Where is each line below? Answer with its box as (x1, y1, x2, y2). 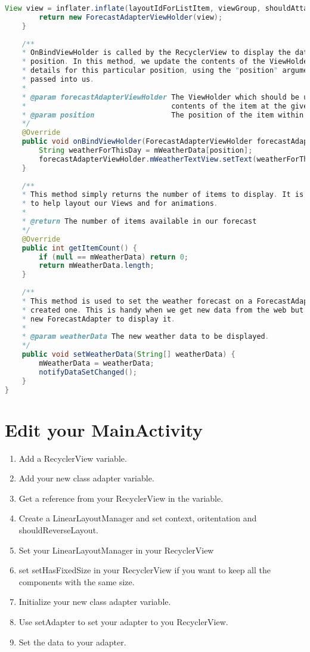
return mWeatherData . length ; (39, 261, 154, 270)
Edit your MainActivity (5, 417, 203, 441)
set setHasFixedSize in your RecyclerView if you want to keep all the (18, 564, 271, 576)
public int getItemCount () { (21, 243, 137, 252)
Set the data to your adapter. (18, 635, 126, 648)
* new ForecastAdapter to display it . (21, 314, 176, 323)
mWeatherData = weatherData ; (39, 359, 154, 367)
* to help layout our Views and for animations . (21, 199, 218, 208)
